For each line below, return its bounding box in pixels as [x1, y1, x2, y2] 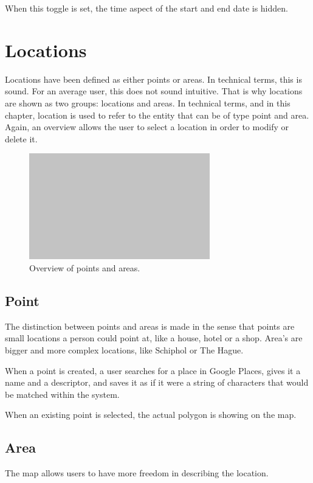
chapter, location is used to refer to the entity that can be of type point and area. [5, 108, 309, 121]
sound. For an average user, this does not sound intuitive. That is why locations [5, 85, 303, 97]
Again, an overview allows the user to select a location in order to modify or [5, 120, 289, 133]
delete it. [5, 132, 38, 145]
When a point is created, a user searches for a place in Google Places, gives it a [5, 364, 301, 377]
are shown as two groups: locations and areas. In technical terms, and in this [5, 96, 291, 109]
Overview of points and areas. [29, 262, 140, 274]
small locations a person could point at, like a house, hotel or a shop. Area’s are [5, 332, 303, 344]
